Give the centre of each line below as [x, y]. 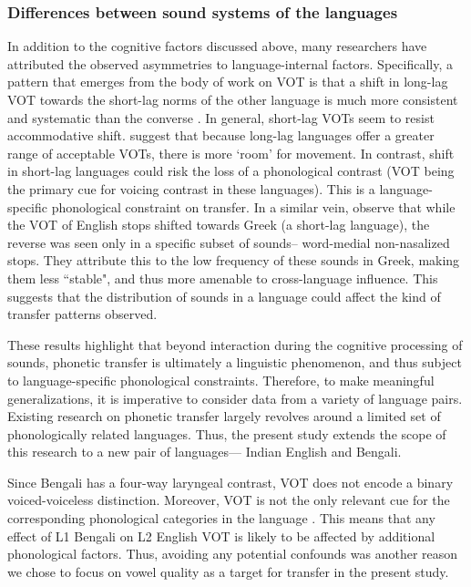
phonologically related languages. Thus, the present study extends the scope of [227, 433]
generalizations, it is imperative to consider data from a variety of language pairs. [235, 398]
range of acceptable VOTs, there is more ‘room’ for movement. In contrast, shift [231, 153]
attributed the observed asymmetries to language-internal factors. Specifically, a [230, 63]
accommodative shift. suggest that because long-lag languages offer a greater [221, 135]
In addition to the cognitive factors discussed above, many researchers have [217, 46]
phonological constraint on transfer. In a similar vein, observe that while [253, 206]
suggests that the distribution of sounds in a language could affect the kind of [224, 296]
